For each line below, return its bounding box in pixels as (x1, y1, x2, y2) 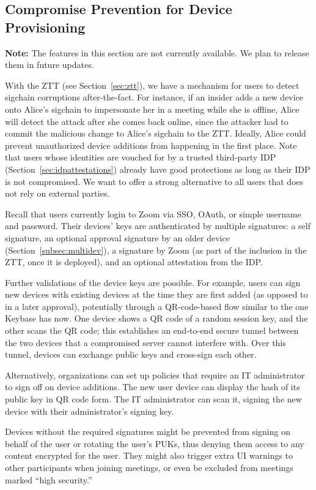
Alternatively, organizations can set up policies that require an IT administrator (5, 368, 305, 381)
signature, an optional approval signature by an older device (5, 231, 230, 244)
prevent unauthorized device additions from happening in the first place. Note (5, 138, 297, 151)
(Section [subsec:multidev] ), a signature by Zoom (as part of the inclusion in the (5, 243, 307, 256)
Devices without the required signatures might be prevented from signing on (5, 425, 290, 438)
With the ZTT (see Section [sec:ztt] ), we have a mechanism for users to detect (5, 78, 299, 91)
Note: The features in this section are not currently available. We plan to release (5, 46, 309, 59)
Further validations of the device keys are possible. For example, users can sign (5, 276, 301, 288)
